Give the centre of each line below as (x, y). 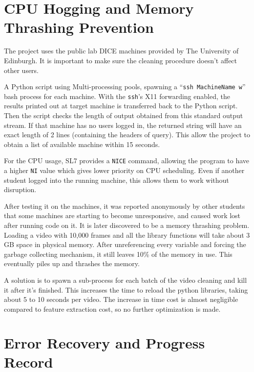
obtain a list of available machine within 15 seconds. (82, 144)
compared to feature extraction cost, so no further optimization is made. (112, 309)
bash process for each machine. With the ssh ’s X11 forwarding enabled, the (117, 96)
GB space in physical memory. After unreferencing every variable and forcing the (125, 244)
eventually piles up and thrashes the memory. (72, 263)
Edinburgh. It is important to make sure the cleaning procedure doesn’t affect (121, 60)
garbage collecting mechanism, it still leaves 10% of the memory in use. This (118, 254)
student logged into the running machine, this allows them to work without (116, 180)
